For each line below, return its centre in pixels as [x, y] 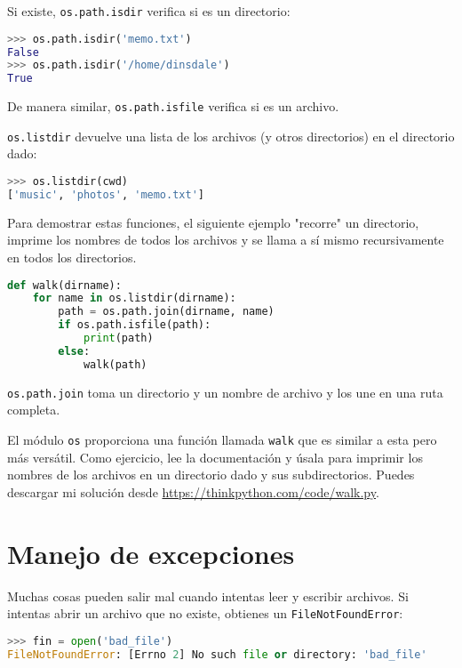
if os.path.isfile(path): [135, 325]
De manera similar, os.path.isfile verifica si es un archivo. [173, 106]
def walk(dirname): [64, 285]
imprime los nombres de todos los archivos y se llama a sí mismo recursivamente [226, 240]
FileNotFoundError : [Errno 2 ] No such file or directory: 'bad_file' [217, 654]
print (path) [118, 338]
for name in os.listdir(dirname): [134, 298]
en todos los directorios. [72, 257]
